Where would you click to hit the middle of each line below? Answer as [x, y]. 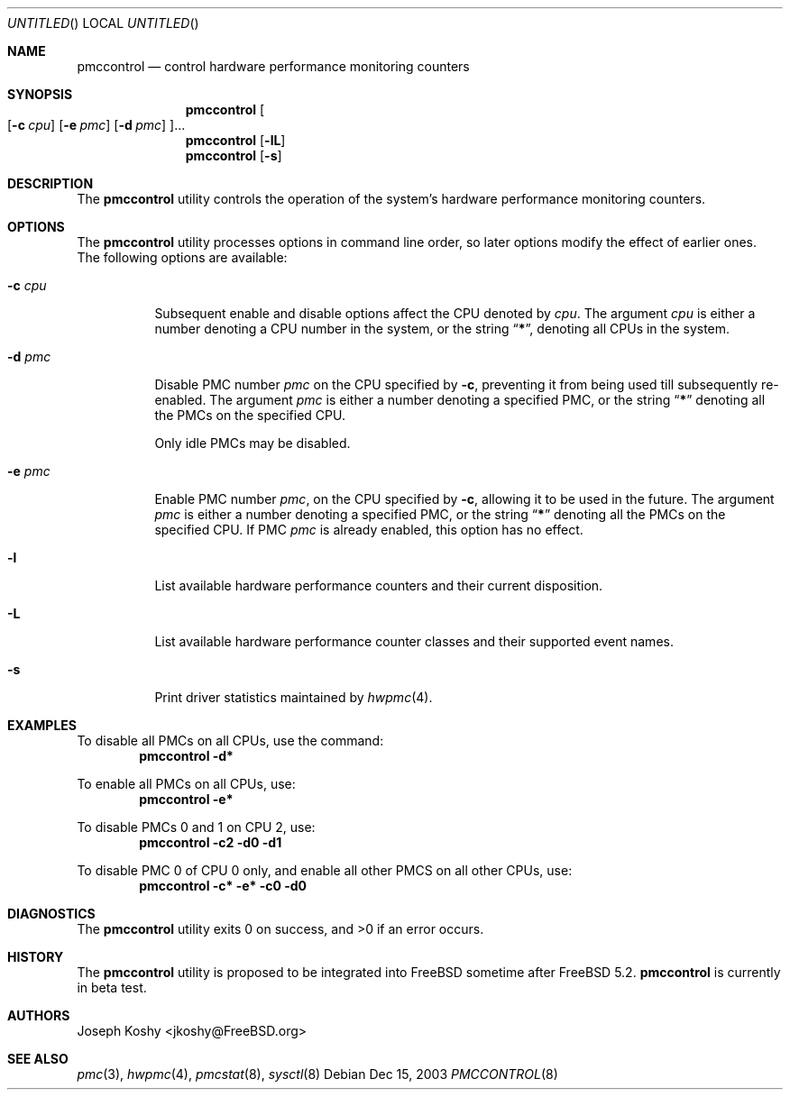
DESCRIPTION [51, 183]
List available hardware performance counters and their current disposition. [379, 585]
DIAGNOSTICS [51, 914]
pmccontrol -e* [186, 799]
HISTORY [36, 957]
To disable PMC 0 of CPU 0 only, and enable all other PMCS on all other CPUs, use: [325, 870]
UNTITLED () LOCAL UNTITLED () [103, 23]
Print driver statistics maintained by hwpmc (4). [294, 697]
